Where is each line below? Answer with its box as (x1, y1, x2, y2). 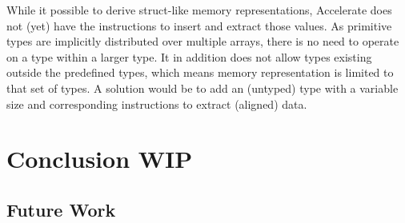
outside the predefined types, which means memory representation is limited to (6, 64, 394, 81)
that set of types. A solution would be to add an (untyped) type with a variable (6, 79, 399, 96)
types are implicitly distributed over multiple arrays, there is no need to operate (6, 33, 399, 50)
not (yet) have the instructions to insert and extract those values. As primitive (6, 17, 392, 34)
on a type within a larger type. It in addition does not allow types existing (6, 48, 372, 65)
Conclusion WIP (6, 142, 193, 175)
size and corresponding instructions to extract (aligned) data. (6, 95, 307, 112)
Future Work (6, 197, 116, 221)
